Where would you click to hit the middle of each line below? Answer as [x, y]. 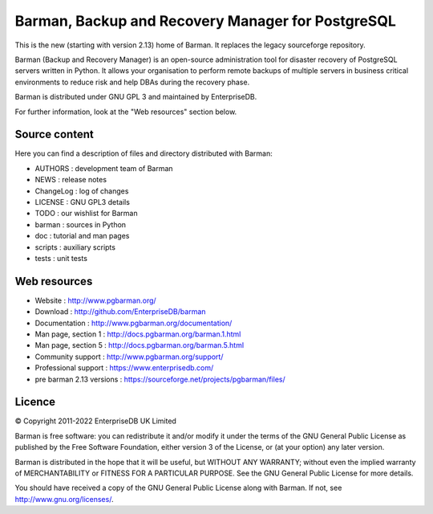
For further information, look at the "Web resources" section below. [126, 112]
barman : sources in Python [81, 224]
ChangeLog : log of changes [82, 191]
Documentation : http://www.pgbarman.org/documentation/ [134, 323]
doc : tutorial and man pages [82, 236]
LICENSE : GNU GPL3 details [82, 202]
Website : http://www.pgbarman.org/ [95, 300]
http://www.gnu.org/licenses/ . [64, 499]
